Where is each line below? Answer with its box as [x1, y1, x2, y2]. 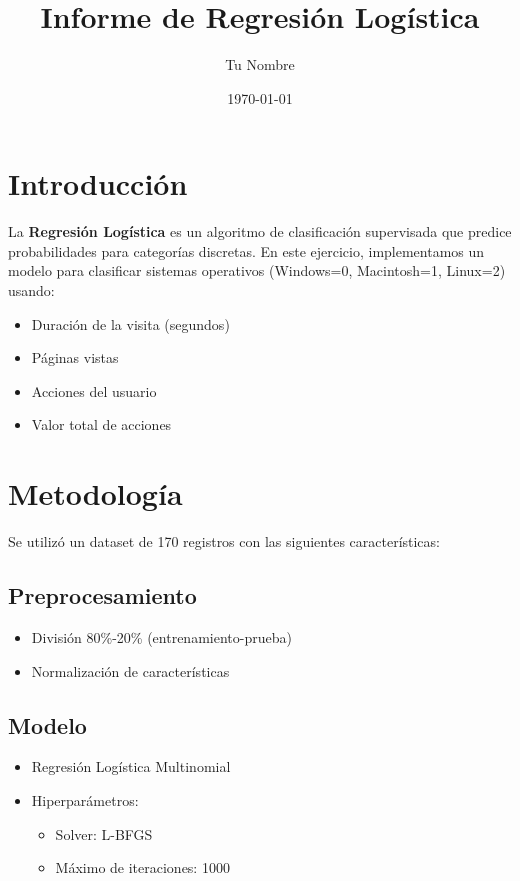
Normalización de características [31, 660, 230, 681]
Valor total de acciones [31, 414, 172, 435]
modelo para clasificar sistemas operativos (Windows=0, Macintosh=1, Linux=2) [8, 260, 506, 281]
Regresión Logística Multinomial [31, 756, 231, 777]
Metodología [8, 473, 183, 514]
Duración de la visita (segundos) [31, 313, 230, 334]
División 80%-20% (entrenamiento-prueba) [31, 626, 292, 647]
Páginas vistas [31, 347, 119, 368]
